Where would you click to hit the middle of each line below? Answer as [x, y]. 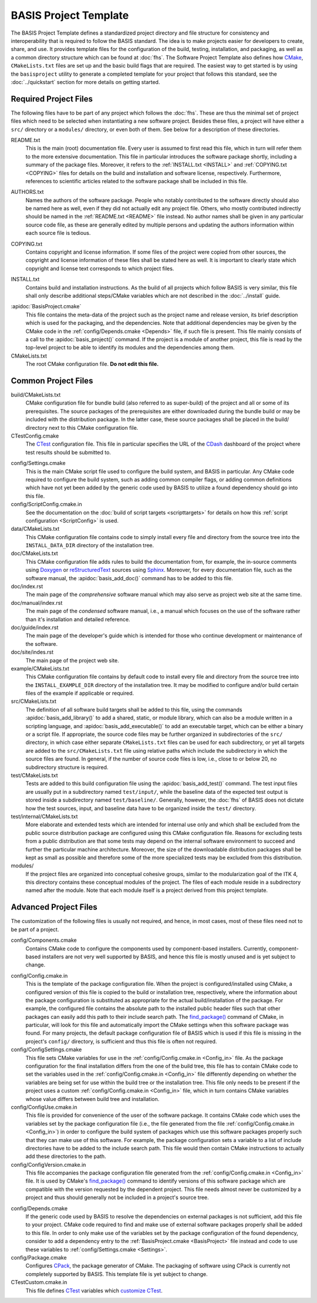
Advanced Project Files [54, 907]
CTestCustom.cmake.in [39, 1282]
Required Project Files [52, 99]
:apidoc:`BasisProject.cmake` [46, 307]
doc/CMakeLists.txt [34, 553]
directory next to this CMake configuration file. [82, 427]
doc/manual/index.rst [37, 602]
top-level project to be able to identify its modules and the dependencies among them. [130, 348]
